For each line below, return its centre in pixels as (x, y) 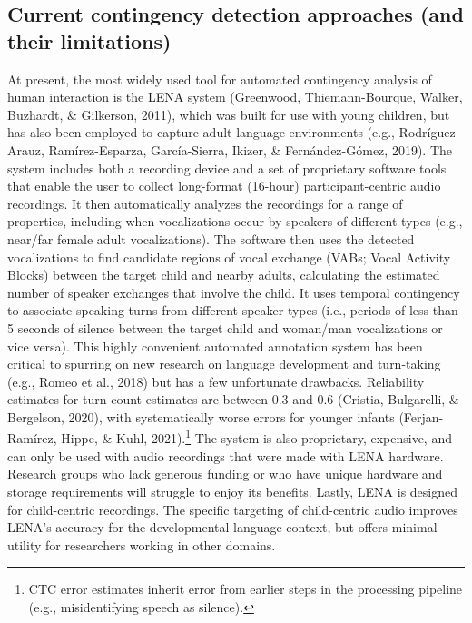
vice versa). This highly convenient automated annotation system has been (215, 346)
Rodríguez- (429, 132)
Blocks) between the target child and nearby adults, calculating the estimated (224, 275)
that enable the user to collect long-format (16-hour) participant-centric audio (224, 186)
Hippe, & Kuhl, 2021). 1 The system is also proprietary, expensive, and (256, 437)
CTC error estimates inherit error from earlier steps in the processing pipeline (246, 589)
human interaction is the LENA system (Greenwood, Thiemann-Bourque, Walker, (235, 97)
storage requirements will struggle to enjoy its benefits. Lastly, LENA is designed (233, 491)
